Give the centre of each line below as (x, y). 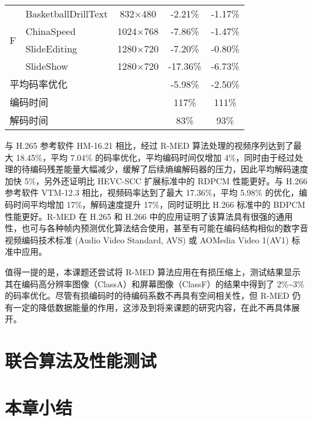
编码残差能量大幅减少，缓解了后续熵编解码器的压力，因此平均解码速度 (169, 169)
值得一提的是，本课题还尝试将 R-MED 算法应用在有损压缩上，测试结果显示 (153, 271)
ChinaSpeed (51, 31)
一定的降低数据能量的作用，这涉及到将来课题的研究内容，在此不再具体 (152, 307)
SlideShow (47, 66)
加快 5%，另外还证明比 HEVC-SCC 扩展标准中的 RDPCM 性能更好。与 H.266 (156, 180)
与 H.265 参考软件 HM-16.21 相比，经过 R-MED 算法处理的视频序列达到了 (149, 145)
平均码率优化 (39, 84)
